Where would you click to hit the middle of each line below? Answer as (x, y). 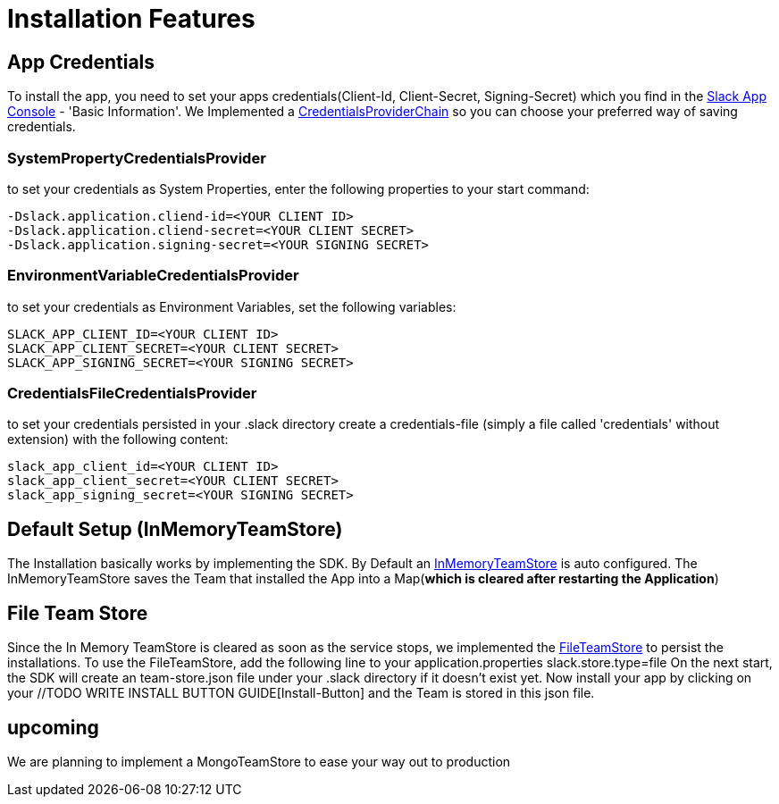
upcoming (53, 727)
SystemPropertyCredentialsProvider (137, 158)
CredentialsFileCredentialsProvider (132, 394)
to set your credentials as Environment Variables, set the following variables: (232, 306)
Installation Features (131, 19)
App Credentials (81, 62)
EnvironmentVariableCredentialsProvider (153, 276)
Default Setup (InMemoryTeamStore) (175, 529)
